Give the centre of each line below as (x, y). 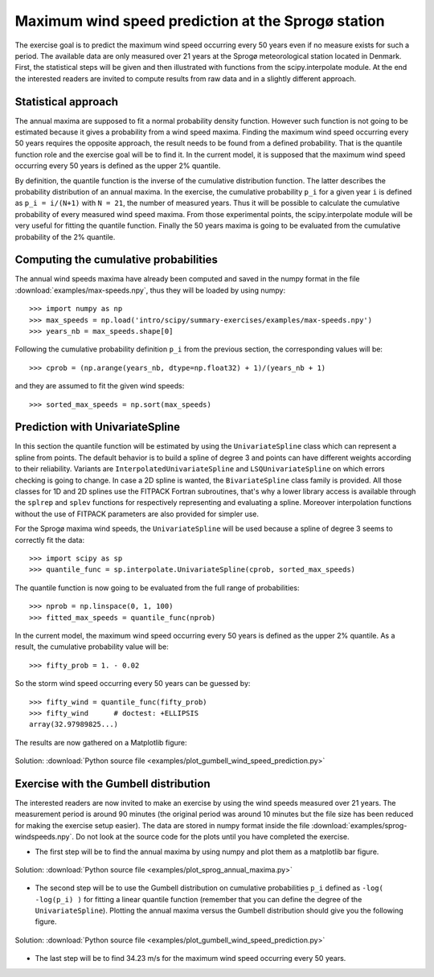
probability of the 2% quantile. (65, 236)
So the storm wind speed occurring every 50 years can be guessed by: (133, 683)
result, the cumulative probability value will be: (92, 647)
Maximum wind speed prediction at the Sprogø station (200, 21)
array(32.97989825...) (74, 725)
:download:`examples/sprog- (359, 825)
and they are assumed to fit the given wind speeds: (100, 386)
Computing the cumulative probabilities (117, 260)
